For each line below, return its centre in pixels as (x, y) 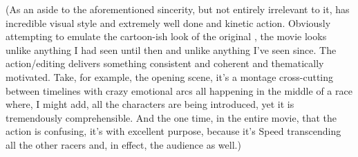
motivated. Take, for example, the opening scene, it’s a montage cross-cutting (170, 76)
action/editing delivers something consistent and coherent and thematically (165, 63)
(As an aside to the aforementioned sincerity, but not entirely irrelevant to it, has (178, 9)
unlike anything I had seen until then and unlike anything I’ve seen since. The (171, 49)
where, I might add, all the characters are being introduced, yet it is (150, 104)
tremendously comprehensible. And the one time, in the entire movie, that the (171, 117)
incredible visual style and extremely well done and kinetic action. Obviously (168, 22)
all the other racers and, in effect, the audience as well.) (123, 144)
